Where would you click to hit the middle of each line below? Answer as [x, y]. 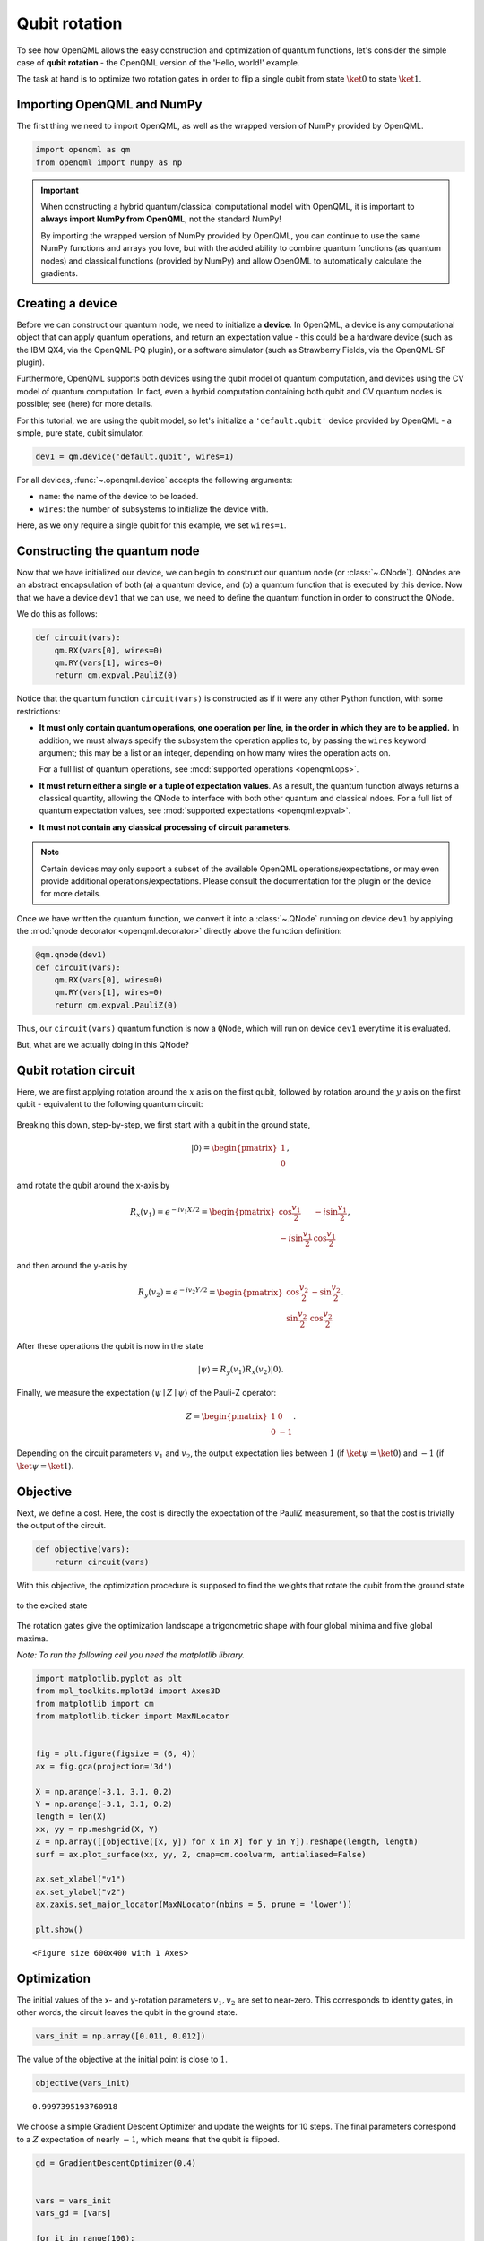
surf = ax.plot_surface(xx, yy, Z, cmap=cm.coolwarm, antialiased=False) [201, 1854]
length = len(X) [71, 1817]
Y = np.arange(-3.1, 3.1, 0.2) [104, 1804]
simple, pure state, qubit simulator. [80, 433]
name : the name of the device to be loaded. [119, 497]
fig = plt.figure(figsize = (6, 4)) [116, 1754]
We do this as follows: [57, 614]
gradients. [59, 273]
